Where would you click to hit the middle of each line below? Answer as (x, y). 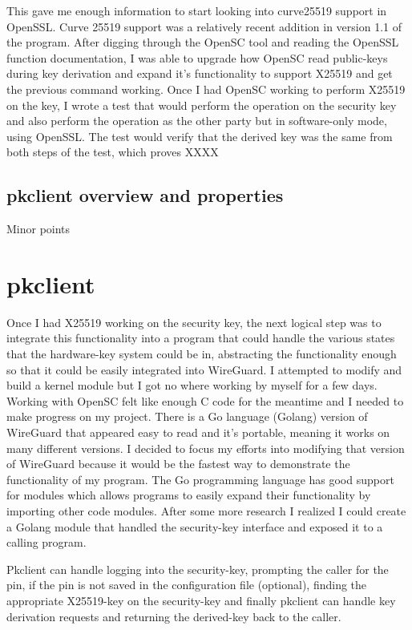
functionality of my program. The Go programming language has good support (200, 479)
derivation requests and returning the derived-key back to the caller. (174, 616)
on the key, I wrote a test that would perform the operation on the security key (202, 105)
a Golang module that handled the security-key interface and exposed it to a (195, 526)
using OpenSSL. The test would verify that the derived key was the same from (200, 136)
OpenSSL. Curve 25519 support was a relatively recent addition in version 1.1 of (204, 26)
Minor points (38, 229)
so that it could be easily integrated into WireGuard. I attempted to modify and (204, 369)
